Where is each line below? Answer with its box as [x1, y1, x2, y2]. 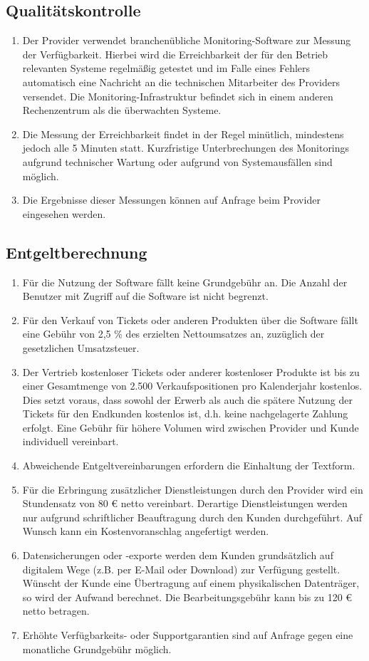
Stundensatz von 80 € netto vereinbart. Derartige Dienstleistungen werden [22, 496, 348, 511]
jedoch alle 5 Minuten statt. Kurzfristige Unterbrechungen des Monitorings [22, 140, 350, 155]
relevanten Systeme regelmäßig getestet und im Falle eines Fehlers [22, 61, 311, 76]
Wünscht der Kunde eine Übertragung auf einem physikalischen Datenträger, [22, 576, 360, 590]
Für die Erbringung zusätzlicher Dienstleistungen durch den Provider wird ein [22, 482, 363, 496]
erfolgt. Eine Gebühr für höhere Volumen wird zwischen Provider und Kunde [22, 420, 359, 434]
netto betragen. [22, 603, 90, 618]
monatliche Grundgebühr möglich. [22, 641, 172, 656]
